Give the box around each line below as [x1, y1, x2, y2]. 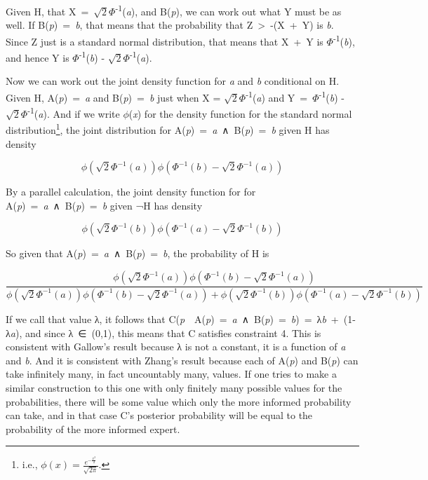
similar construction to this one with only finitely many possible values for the [6, 380, 342, 395]
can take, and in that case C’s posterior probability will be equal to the [6, 408, 313, 423]
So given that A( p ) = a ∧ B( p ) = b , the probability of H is [6, 246, 269, 261]
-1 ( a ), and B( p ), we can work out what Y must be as [115, 2, 342, 18]
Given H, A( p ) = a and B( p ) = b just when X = [6, 90, 221, 104]
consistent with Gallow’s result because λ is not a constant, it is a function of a [6, 339, 346, 354]
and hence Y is [6, 50, 69, 64]
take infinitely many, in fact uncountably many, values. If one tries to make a [6, 366, 337, 381]
